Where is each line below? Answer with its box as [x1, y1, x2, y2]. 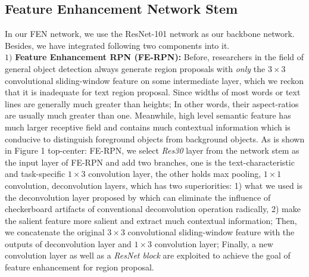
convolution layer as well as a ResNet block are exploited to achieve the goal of [5, 249, 291, 262]
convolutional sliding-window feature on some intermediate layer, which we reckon [5, 74, 304, 86]
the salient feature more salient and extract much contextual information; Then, [5, 214, 297, 226]
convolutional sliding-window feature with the [127, 226, 295, 238]
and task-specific [5, 167, 65, 180]
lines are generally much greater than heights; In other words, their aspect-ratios [5, 97, 299, 110]
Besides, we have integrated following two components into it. [5, 39, 230, 51]
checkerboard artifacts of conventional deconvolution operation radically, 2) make [5, 203, 301, 215]
